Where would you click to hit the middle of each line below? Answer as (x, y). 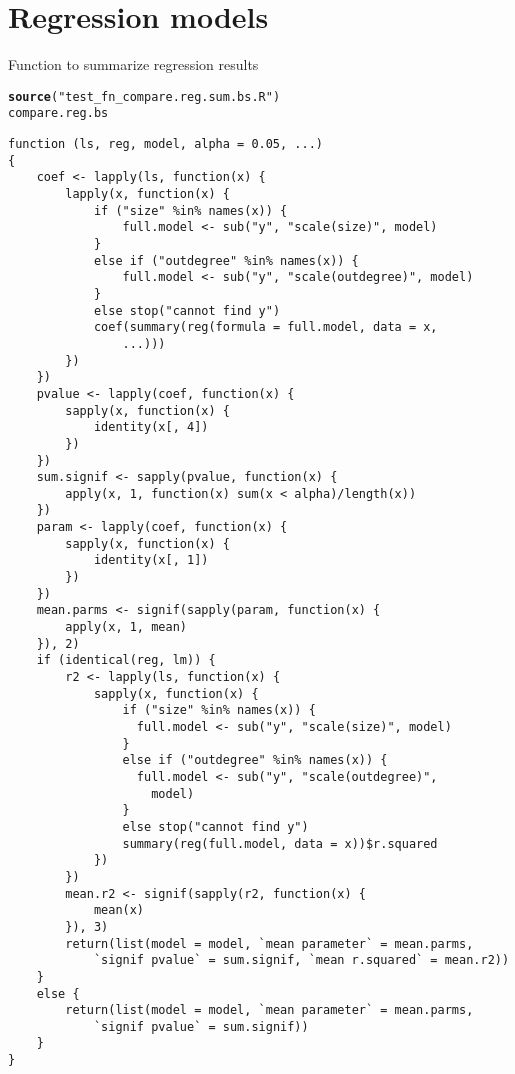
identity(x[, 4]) (151, 427)
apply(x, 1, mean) (126, 627)
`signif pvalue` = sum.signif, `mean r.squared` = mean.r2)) (301, 960)
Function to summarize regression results (133, 64)
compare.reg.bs (58, 113)
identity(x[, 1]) (151, 560)
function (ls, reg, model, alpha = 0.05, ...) (165, 144)
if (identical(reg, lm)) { (126, 660)
